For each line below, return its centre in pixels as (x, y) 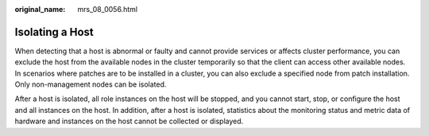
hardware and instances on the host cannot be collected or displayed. (129, 121)
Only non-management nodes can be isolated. (91, 84)
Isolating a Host (54, 32)
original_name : (40, 9)
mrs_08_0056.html (108, 9)
